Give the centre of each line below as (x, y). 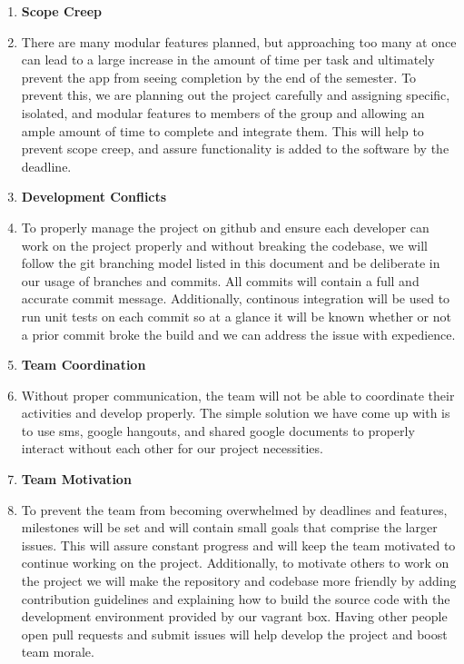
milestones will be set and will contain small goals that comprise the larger (229, 527)
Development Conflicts (94, 197)
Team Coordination (84, 365)
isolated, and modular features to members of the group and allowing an (223, 112)
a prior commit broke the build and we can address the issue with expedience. (238, 334)
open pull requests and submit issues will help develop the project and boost (234, 634)
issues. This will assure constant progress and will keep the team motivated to (238, 545)
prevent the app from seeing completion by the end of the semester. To (219, 77)
